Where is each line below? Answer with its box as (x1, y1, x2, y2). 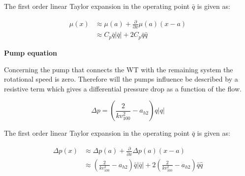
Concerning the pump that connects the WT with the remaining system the (4, 64, 233, 74)
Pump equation (4, 47, 58, 58)
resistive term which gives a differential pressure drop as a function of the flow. (4, 83, 242, 93)
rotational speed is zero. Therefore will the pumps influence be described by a (4, 74, 238, 84)
